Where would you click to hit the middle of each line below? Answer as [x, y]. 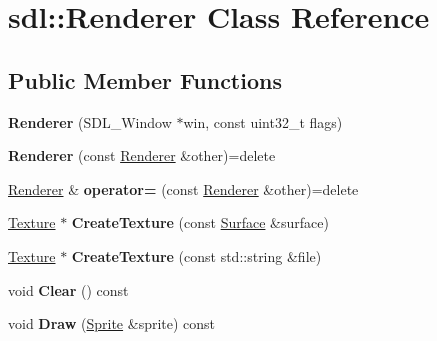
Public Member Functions [145, 79]
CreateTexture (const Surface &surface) [200, 222]
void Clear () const [68, 289]
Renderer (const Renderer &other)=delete [142, 155]
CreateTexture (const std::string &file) [196, 255]
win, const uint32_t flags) [263, 121]
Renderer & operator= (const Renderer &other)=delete [183, 188]
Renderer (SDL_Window [90, 121]
